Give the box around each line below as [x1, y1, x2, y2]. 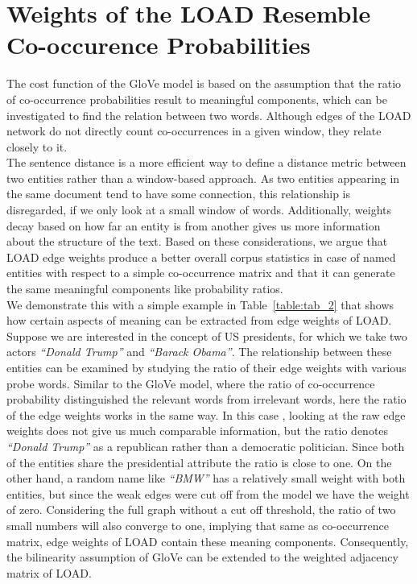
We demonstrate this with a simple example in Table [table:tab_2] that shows [6, 296, 394, 313]
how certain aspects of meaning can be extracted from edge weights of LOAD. [6, 312, 392, 329]
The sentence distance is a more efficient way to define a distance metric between [6, 154, 407, 171]
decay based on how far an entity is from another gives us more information [6, 217, 381, 234]
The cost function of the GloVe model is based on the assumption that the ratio [6, 75, 402, 92]
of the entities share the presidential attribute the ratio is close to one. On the [6, 454, 392, 470]
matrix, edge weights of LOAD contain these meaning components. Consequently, [6, 532, 409, 549]
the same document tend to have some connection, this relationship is [6, 185, 350, 202]
